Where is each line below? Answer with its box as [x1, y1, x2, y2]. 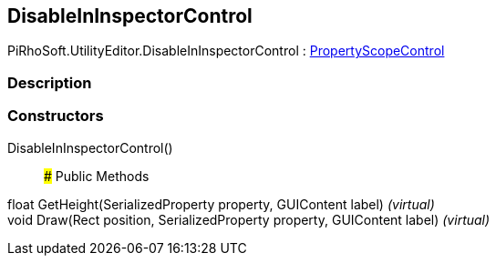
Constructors [7, 106, 104, 126]
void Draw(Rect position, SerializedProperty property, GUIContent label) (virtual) [7, 211, 491, 228]
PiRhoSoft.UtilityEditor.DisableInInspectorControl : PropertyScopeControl [7, 43, 445, 59]
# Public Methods [44, 167, 150, 184]
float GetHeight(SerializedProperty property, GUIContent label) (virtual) [7, 196, 435, 212]
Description [7, 73, 92, 92]
